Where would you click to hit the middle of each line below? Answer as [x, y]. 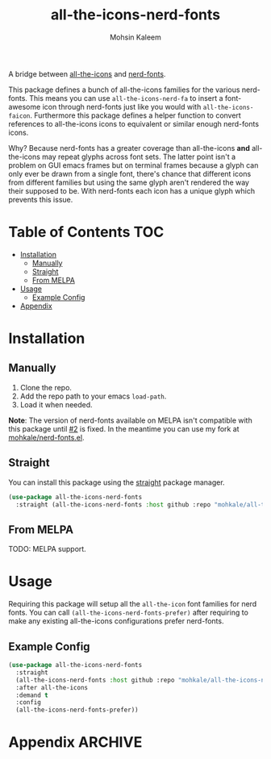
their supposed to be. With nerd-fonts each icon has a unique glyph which [132, 190]
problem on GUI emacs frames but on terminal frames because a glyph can [133, 165]
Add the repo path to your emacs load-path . [93, 396]
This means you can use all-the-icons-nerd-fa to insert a [126, 98]
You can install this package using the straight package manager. [117, 482]
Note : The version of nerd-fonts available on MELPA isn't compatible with [130, 420]
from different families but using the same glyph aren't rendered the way [129, 182]
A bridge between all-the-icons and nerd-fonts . [87, 73]
